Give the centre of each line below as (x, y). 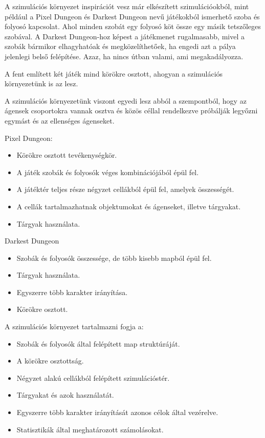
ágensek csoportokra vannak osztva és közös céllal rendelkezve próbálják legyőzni (131, 111)
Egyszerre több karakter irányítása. (72, 292)
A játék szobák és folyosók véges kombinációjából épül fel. (108, 172)
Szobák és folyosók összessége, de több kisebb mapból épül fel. (114, 258)
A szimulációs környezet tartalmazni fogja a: (74, 326)
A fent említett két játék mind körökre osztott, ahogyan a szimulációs (114, 73)
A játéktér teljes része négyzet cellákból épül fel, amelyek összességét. (125, 189)
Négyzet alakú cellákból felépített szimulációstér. (93, 378)
